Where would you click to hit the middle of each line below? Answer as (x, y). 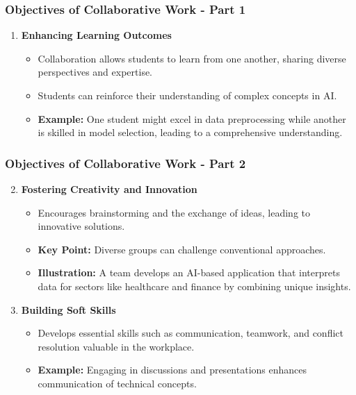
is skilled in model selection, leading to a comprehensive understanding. (190, 132)
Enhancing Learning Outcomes (96, 35)
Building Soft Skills (68, 309)
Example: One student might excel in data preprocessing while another (192, 118)
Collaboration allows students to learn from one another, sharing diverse (192, 58)
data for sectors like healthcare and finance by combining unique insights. (194, 286)
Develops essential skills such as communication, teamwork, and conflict (191, 333)
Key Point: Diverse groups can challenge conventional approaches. (182, 249)
